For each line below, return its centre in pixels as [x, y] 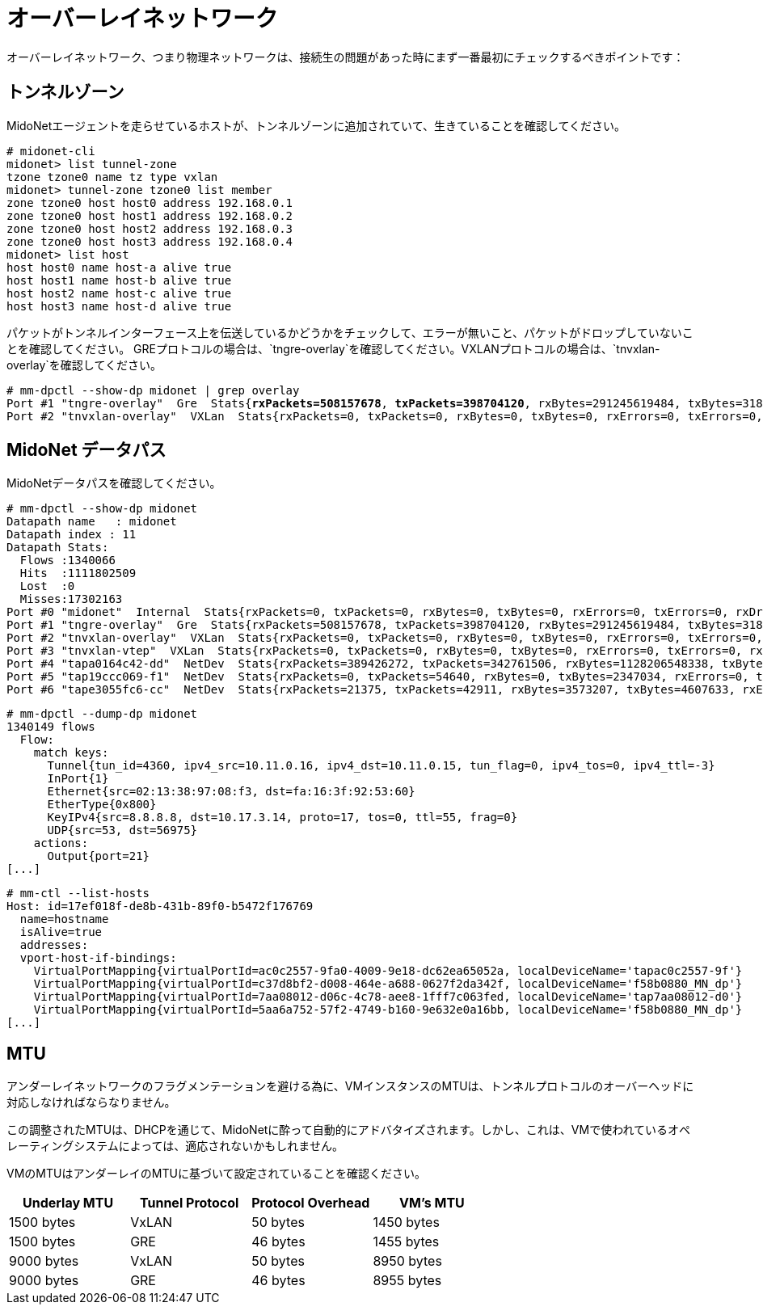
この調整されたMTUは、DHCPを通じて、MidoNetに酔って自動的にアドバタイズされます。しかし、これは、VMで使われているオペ [349, 1130]
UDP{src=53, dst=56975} [122, 830]
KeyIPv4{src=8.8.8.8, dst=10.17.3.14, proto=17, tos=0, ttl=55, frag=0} [282, 818]
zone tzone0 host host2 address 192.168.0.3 [150, 228]
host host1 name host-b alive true [119, 280]
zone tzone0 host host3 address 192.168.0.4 [150, 241]
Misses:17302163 [71, 599]
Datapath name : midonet [92, 522]
